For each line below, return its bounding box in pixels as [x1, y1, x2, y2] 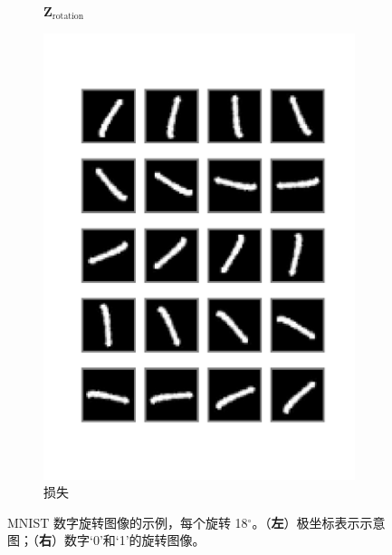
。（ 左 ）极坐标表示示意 [252, 512, 386, 531]
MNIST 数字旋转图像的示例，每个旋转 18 [7, 512, 248, 531]
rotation [52, 12, 84, 22]
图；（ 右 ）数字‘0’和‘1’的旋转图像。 [7, 531, 206, 550]
